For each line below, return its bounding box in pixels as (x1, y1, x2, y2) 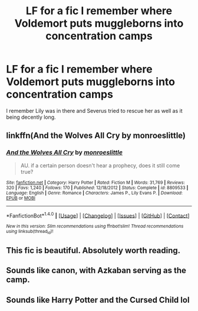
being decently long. (6, 114, 56, 121)
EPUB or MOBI (6, 195, 35, 201)
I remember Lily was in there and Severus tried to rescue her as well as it (6, 107, 183, 114)
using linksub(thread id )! (6, 229, 54, 235)
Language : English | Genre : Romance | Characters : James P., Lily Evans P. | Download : (6, 190, 183, 196)
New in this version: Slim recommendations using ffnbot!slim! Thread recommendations (6, 223, 184, 229)
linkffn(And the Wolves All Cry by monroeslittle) (6, 131, 186, 141)
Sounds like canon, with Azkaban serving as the (6, 265, 187, 276)
